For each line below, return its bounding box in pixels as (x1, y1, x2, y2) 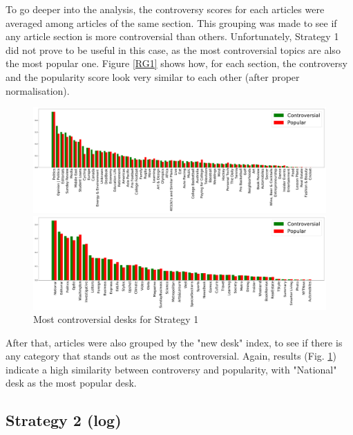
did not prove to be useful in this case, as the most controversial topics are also (6, 42, 341, 57)
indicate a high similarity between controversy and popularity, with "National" (6, 362, 337, 376)
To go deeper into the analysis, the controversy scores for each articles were (6, 2, 325, 16)
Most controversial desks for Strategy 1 (33, 312, 199, 326)
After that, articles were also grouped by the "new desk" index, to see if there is (6, 335, 343, 349)
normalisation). (6, 83, 70, 98)
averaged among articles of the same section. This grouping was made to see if (6, 15, 337, 30)
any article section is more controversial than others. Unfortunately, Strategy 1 (6, 29, 339, 44)
